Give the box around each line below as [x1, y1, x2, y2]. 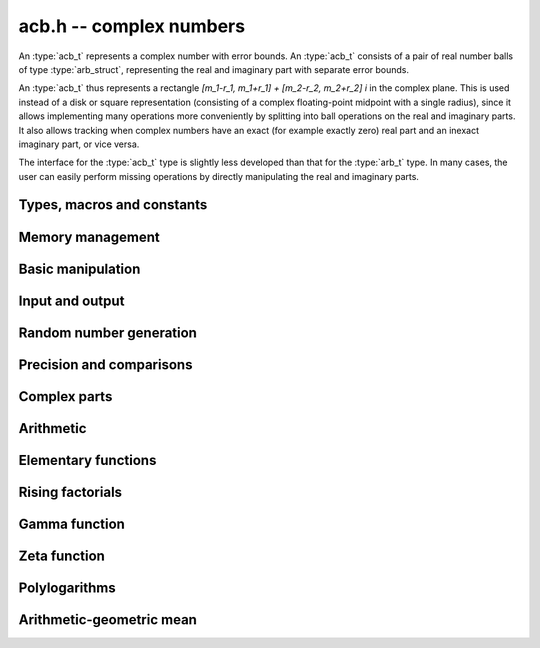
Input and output [18, 292, 125, 309]
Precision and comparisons [18, 356, 193, 373]
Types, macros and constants [18, 196, 208, 214]
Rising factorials [18, 483, 123, 500]
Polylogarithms [18, 579, 117, 596]
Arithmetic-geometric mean [18, 611, 197, 628]
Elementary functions [18, 451, 157, 469]
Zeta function [18, 547, 105, 564]
